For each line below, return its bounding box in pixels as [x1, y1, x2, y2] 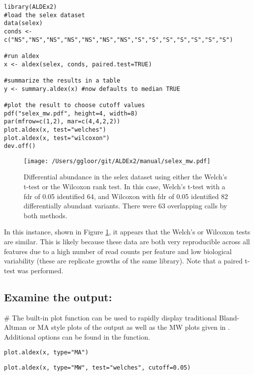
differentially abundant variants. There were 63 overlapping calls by [24, 201, 227, 211]
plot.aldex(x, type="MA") [4, 349, 89, 356]
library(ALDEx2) [4, 3, 57, 10]
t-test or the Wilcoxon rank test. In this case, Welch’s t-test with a [24, 181, 225, 192]
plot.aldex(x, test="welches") [4, 126, 106, 133]
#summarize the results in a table [4, 77, 121, 84]
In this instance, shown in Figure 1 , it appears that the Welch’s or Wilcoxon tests [4, 227, 251, 237]
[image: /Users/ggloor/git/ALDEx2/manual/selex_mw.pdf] [24, 157, 211, 165]
